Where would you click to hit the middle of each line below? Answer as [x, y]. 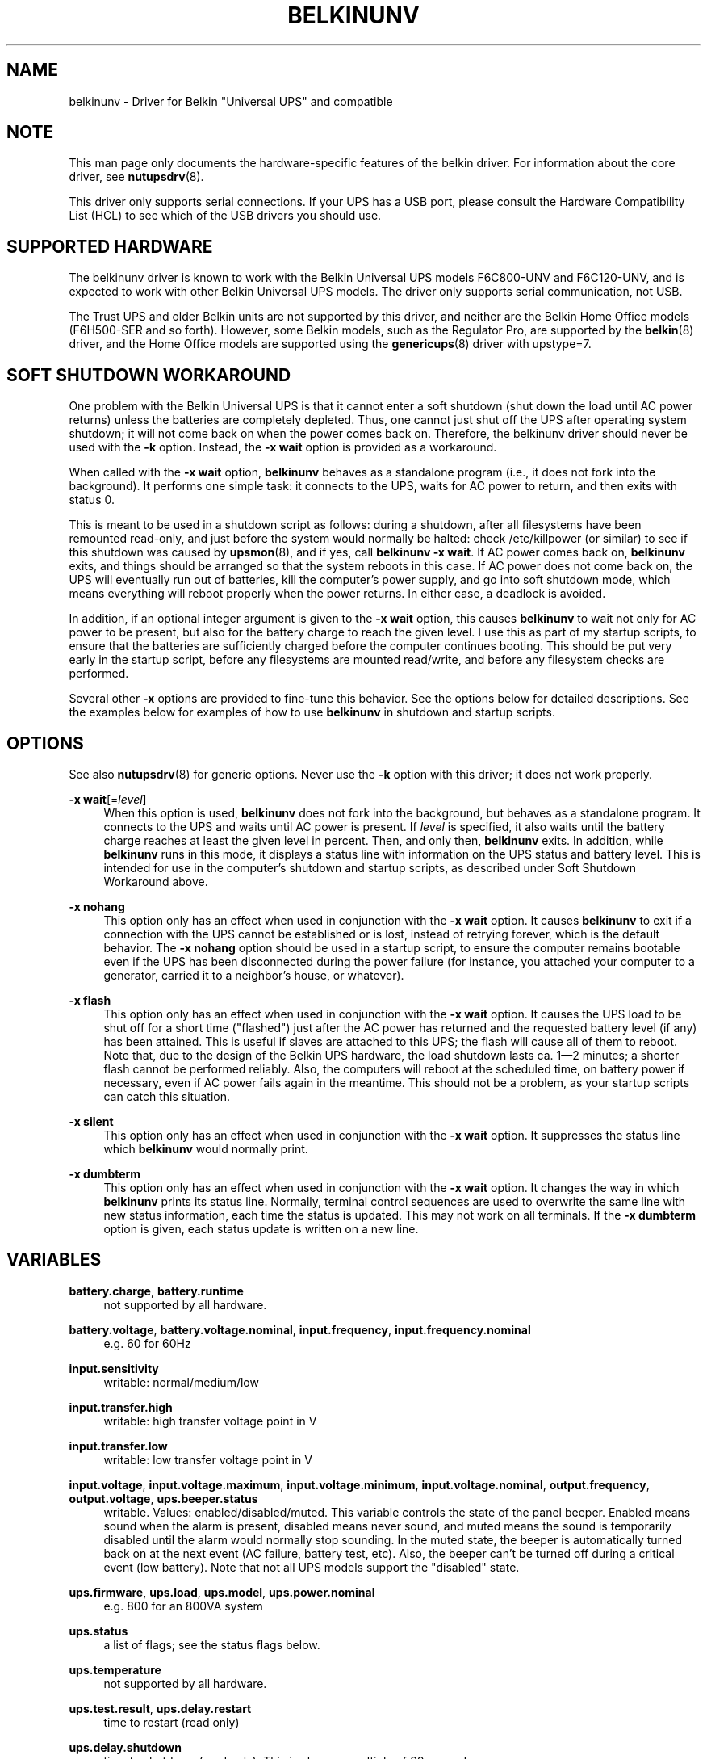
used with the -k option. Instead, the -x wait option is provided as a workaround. [283, 447]
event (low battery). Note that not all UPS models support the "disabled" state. [312, 1567]
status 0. [92, 500]
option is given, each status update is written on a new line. [261, 1228]
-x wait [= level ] [108, 799]
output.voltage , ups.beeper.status [163, 1498]
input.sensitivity [114, 1368]
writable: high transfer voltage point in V [210, 1421]
